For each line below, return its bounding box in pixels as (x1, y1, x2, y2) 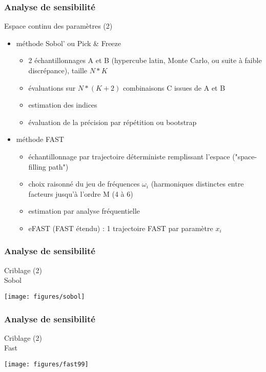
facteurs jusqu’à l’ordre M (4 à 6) (28, 188, 133, 199)
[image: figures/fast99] (4, 361, 89, 368)
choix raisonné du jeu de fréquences (28, 178, 140, 189)
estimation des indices (28, 99, 97, 110)
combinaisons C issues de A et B (122, 82, 226, 93)
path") (48, 161, 69, 172)
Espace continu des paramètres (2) (4, 20, 113, 31)
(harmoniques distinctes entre (151, 178, 244, 189)
